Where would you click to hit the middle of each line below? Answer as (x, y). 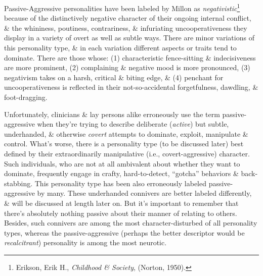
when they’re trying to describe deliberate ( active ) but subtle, (133, 124)
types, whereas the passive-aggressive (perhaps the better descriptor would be (124, 232)
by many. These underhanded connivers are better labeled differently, (144, 193)
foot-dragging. (26, 97)
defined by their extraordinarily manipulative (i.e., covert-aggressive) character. (127, 153)
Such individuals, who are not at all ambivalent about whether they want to (122, 163)
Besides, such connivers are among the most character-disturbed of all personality (131, 223)
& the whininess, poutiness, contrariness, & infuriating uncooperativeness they (126, 27)
